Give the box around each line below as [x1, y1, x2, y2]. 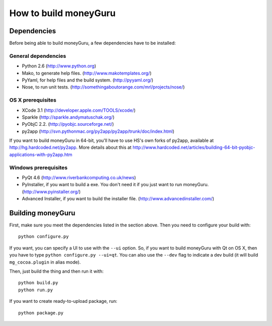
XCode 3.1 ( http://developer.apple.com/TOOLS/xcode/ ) [22, 107, 136, 113]
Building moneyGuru [9, 209, 76, 217]
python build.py [18, 280, 58, 286]
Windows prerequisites [9, 164, 68, 171]
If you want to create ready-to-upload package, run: [9, 298, 118, 304]
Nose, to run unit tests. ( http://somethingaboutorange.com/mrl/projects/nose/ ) [22, 84, 185, 90]
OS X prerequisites [9, 97, 56, 104]
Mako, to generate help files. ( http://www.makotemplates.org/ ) [22, 70, 152, 76]
